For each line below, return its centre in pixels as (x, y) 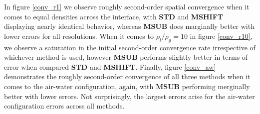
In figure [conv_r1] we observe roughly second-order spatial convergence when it (127, 6)
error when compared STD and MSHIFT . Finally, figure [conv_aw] (110, 66)
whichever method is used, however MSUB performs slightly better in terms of (126, 57)
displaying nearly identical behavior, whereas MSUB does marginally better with (129, 26)
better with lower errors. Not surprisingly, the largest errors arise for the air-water (130, 96)
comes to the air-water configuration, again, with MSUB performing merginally (127, 86)
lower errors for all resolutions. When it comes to (79, 36)
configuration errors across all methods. (64, 106)
